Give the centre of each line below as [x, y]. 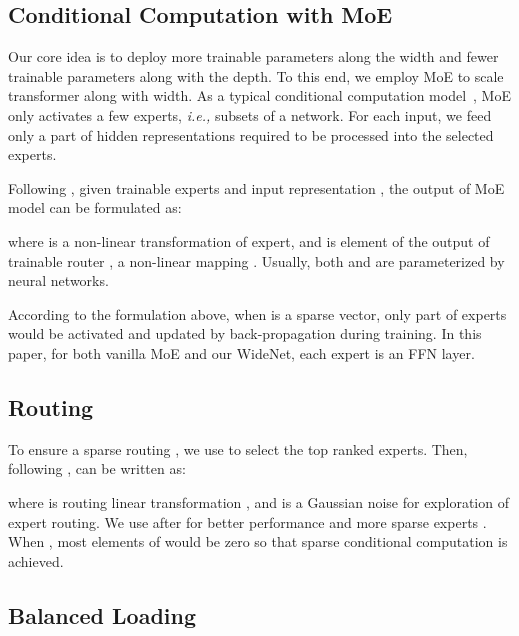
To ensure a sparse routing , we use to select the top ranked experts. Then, [238, 448]
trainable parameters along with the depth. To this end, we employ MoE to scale [256, 75]
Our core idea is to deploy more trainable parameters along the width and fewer [253, 56]
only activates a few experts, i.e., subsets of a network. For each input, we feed [250, 114]
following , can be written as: [97, 468]
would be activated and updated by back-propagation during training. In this [245, 333]
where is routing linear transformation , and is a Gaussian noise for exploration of [258, 501]
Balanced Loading [102, 614]
